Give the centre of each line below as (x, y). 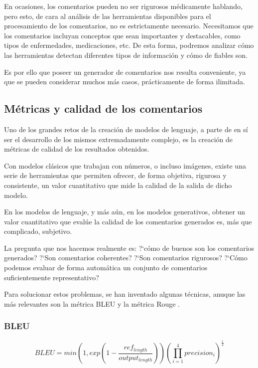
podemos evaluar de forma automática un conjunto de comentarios (106, 268)
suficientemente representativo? (52, 277)
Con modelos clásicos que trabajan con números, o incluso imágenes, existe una (125, 165)
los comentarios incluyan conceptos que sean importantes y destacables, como (122, 35)
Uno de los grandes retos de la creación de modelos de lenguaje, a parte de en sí (126, 129)
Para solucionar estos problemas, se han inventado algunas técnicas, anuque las (125, 294)
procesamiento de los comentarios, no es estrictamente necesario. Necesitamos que (129, 26)
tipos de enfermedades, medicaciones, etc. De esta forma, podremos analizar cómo (129, 45)
